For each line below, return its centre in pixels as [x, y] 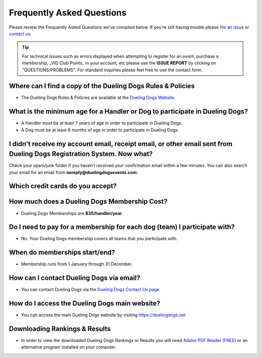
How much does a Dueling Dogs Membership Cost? [88, 202]
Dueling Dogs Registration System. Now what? [81, 154]
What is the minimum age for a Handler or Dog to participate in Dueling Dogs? [129, 112]
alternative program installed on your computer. [69, 347]
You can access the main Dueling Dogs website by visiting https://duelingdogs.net [103, 315]
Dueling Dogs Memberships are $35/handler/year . [72, 213]
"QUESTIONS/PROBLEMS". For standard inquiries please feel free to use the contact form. [112, 70]
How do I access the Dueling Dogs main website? [85, 303]
